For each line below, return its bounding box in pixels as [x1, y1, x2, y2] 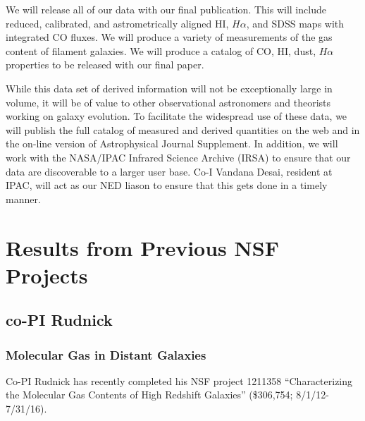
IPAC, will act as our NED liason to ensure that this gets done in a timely [6, 178, 328, 193]
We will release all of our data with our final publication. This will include [6, 2, 326, 16]
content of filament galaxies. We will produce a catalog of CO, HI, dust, [6, 43, 316, 58]
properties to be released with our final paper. [6, 57, 204, 72]
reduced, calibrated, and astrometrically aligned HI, [6, 16, 229, 30]
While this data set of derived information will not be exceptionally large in [6, 80, 333, 95]
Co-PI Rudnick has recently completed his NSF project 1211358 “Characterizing [6, 373, 353, 388]
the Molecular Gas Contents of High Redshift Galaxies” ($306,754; [6, 387, 293, 402]
